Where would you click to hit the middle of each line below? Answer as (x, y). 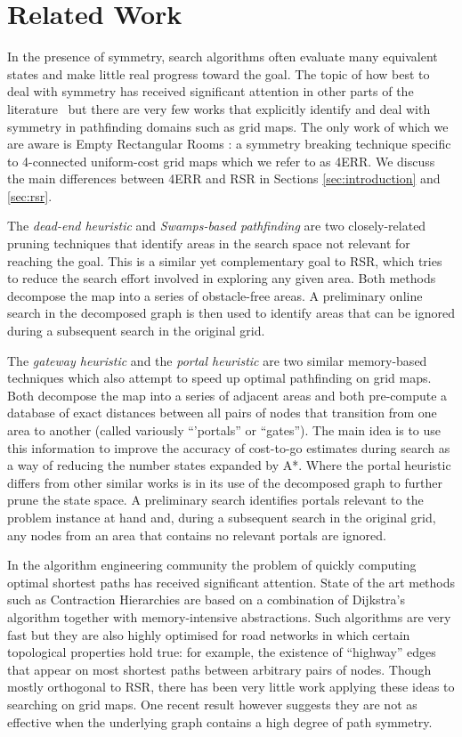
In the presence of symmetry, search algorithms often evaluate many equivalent (223, 57)
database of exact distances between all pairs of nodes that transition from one (222, 413)
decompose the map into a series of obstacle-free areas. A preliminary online (215, 295)
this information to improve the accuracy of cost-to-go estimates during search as (229, 447)
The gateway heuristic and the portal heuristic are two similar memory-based (217, 360)
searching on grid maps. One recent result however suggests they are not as (212, 704)
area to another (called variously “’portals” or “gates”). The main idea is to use (224, 430)
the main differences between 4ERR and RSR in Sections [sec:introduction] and (224, 178)
